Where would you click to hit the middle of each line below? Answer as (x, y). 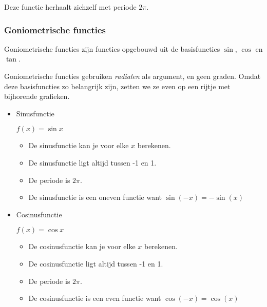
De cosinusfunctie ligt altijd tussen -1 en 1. (96, 263)
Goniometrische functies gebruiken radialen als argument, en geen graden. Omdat (132, 76)
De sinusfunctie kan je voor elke (79, 145)
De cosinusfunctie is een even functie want (95, 298)
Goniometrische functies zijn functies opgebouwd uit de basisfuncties (112, 48)
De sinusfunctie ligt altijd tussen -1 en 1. (92, 162)
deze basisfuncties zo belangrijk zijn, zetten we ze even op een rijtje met (117, 86)
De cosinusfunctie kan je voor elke (82, 246)
